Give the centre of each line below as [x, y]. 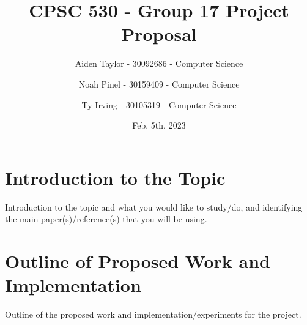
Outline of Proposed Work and [138, 261]
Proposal [159, 34]
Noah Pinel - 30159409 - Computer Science [159, 84]
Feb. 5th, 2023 [159, 125]
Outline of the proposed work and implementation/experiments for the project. [153, 314]
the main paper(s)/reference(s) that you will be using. [106, 219]
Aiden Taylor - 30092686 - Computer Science [159, 63]
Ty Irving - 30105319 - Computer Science [159, 104]
